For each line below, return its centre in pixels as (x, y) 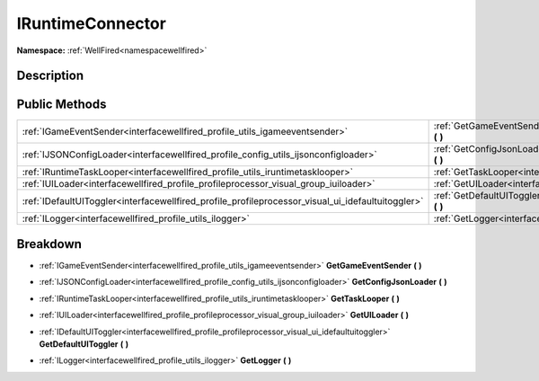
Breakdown (49, 244)
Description (50, 76)
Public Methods (62, 105)
